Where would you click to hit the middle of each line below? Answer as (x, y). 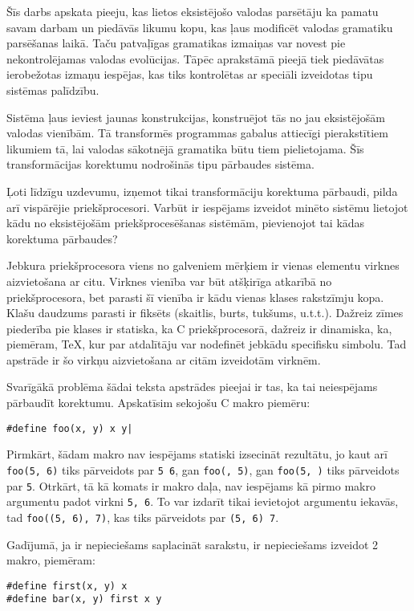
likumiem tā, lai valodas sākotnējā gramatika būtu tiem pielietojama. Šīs (185, 148)
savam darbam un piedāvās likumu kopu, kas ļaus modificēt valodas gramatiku (200, 27)
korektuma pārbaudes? (62, 238)
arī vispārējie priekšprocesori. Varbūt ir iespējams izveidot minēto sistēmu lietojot (207, 207)
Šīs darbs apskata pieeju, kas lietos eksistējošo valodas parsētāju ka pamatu (193, 11)
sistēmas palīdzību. (53, 90)
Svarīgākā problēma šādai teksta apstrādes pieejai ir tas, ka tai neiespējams (192, 387)
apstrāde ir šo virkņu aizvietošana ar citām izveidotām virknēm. (164, 359)
